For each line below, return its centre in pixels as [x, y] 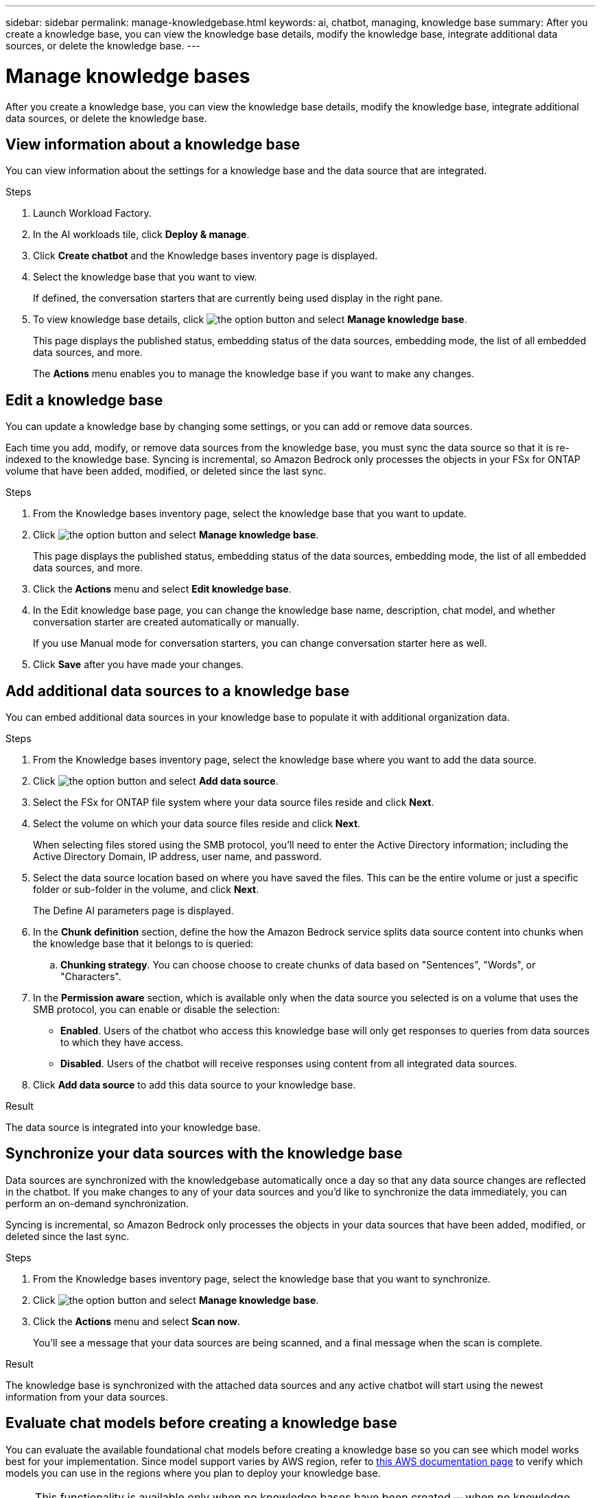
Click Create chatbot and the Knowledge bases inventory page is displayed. [205, 256]
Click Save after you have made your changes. [139, 665]
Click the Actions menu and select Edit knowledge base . [162, 589]
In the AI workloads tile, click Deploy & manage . [141, 235]
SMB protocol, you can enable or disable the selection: [156, 1010]
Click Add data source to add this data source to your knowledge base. [195, 1085]
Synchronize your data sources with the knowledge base [204, 1154]
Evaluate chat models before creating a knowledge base [201, 1423]
